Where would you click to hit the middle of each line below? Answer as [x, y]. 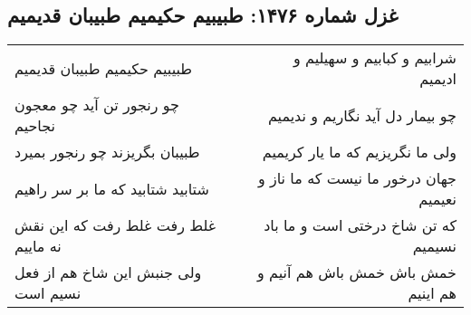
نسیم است [48, 293]
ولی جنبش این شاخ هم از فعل [108, 272]
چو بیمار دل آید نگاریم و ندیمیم [362, 115]
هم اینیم [432, 293]
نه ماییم [38, 246]
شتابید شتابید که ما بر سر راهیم [112, 188]
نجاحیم [35, 126]
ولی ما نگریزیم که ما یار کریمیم [359, 152]
